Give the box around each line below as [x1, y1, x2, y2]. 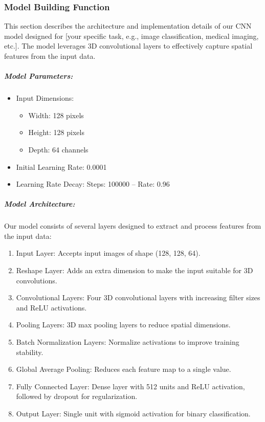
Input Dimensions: [16, 93, 74, 103]
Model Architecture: [4, 198, 75, 209]
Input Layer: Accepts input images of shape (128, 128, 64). [16, 248, 201, 258]
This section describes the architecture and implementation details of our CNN [4, 20, 252, 31]
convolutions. [16, 275, 57, 285]
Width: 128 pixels [28, 109, 84, 120]
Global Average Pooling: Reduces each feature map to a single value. [16, 364, 231, 374]
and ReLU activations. [16, 302, 87, 313]
